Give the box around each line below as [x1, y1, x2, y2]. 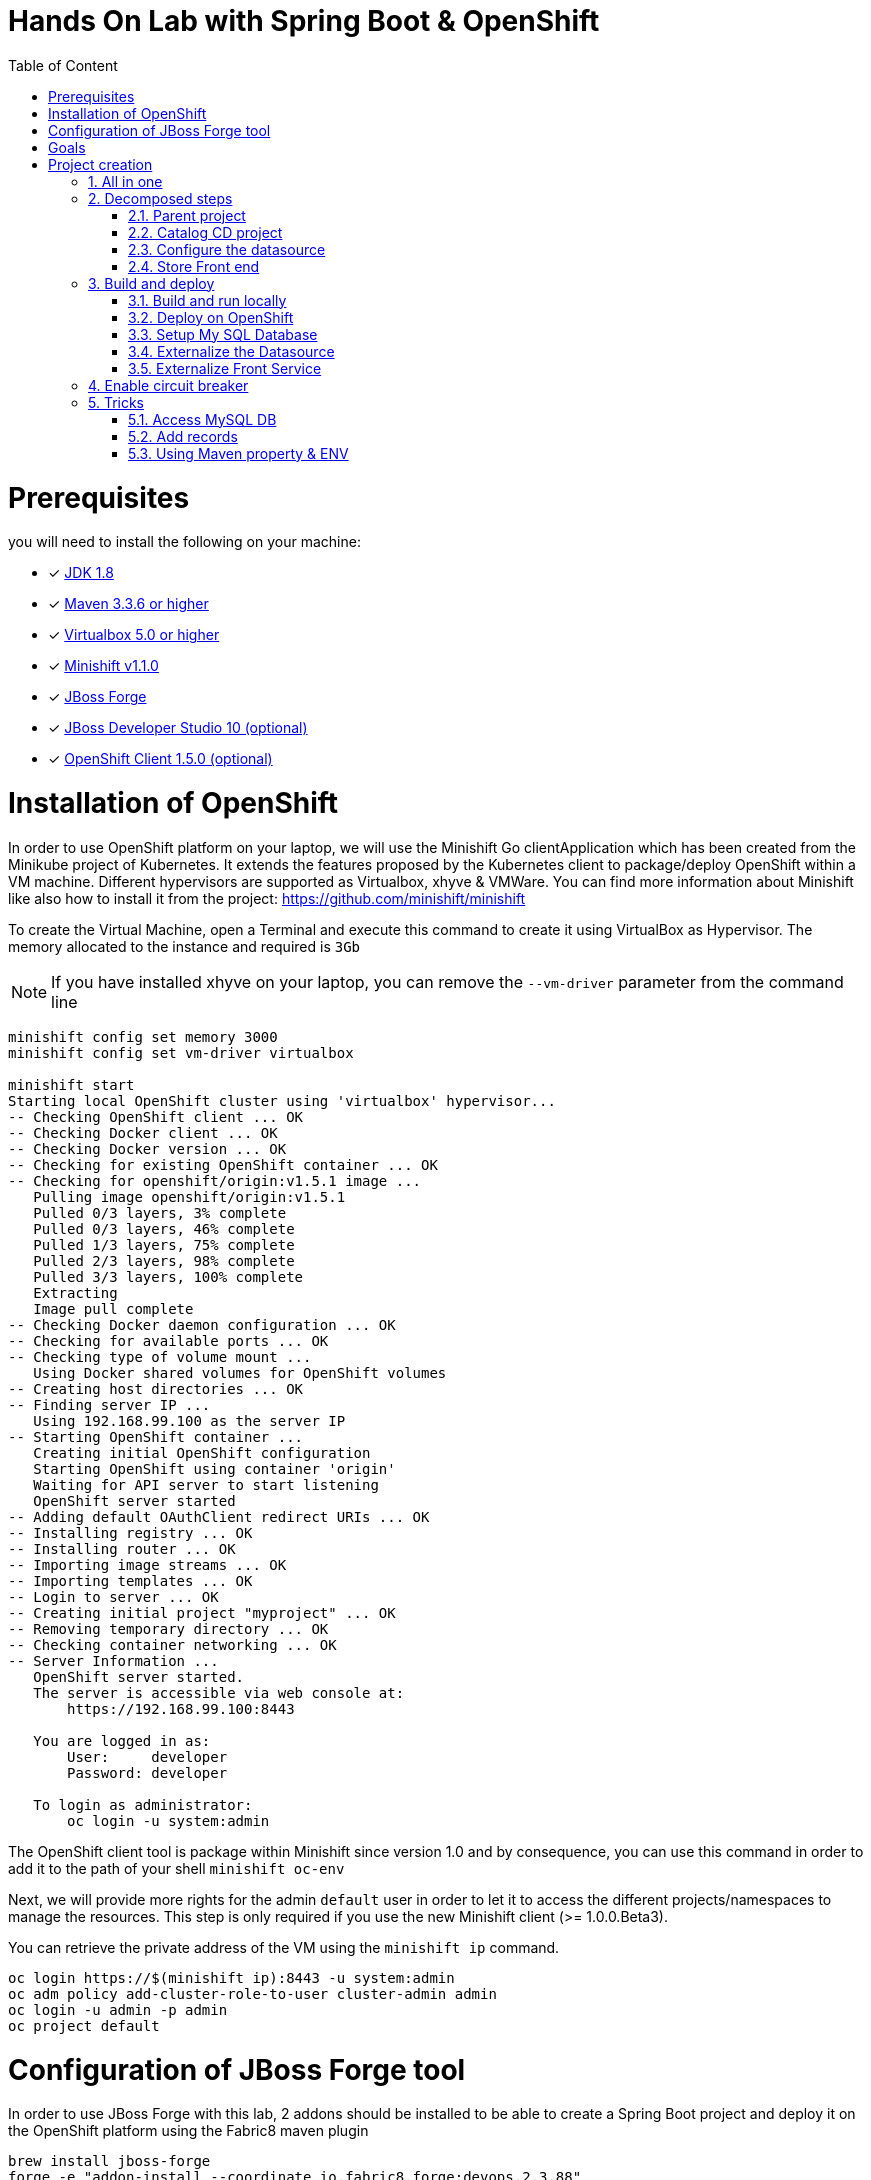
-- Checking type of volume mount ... [8, 1348, 312, 1365]
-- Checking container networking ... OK [8, 1636, 337, 1653]
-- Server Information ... [8, 1652, 219, 1669]
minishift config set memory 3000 [8, 1028, 278, 1045]
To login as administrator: [33, 1796, 253, 1813]
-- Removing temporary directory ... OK [8, 1620, 329, 1637]
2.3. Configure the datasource [128, 240, 326, 258]
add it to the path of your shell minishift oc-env [8, 1859, 345, 1877]
